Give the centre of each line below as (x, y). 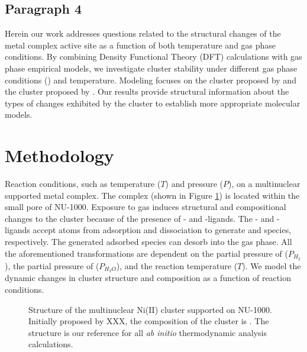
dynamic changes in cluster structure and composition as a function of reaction (148, 278)
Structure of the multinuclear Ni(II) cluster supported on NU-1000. (150, 309)
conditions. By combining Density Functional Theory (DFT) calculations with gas (153, 56)
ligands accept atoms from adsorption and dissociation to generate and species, (148, 230)
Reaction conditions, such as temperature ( (83, 184)
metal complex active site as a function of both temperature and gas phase (140, 45)
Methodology (59, 155)
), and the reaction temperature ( (177, 265)
